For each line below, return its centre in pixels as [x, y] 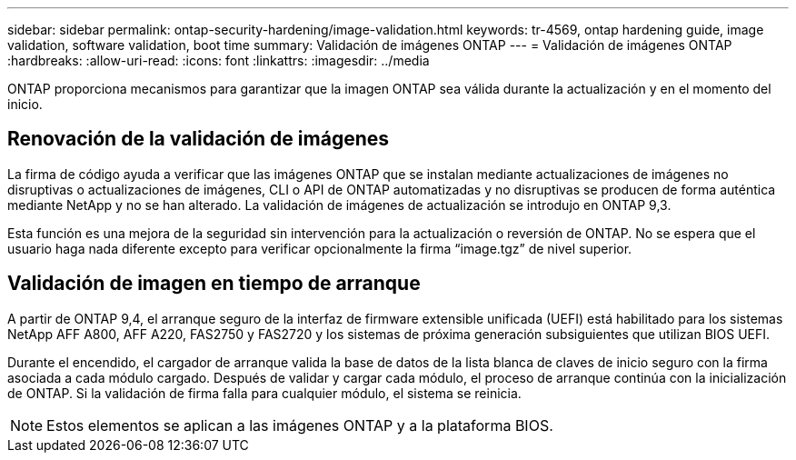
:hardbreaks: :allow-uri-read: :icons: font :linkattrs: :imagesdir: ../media [219, 60]
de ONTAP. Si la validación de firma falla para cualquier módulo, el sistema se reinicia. [264, 393]
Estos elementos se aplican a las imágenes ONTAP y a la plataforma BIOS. [300, 425]
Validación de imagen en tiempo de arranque [214, 284]
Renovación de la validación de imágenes [198, 139]
